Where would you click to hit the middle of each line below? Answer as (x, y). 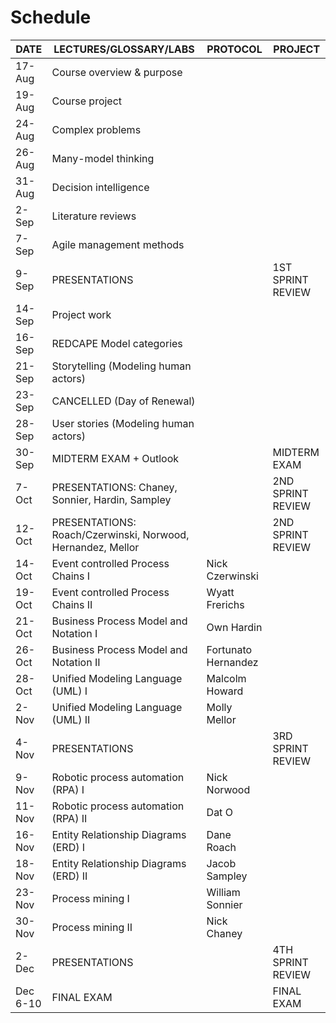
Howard (225, 691)
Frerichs (225, 604)
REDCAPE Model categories (117, 343)
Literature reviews (94, 216)
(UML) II (71, 719)
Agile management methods (118, 244)
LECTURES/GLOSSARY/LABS (124, 49)
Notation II (76, 662)
